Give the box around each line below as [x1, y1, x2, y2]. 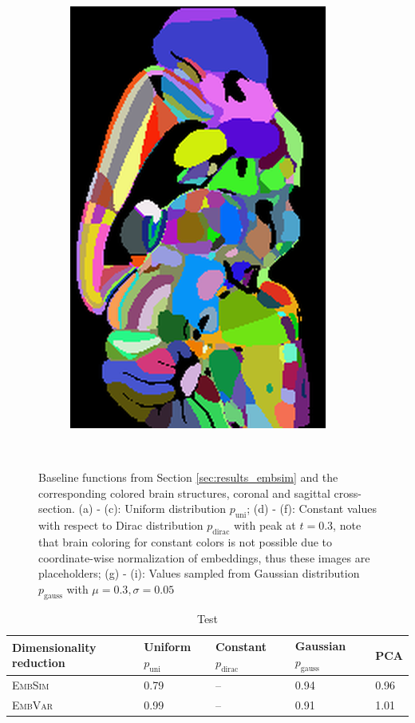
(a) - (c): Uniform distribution [78, 500, 227, 517]
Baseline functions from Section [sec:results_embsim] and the [38, 469, 338, 486]
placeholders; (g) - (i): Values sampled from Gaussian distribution [38, 565, 360, 582]
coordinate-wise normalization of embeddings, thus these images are [38, 549, 370, 566]
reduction [12, 654, 65, 671]
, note [333, 517, 362, 534]
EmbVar [12, 696, 53, 713]
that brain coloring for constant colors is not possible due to [38, 533, 333, 550]
